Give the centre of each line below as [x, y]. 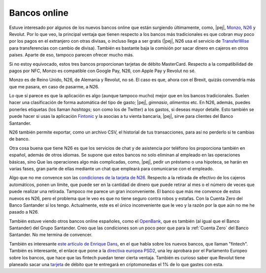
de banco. [19, 139]
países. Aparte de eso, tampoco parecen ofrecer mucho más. [71, 55]
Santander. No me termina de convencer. [51, 235]
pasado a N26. [24, 212]
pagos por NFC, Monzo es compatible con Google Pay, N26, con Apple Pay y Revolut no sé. [102, 71]
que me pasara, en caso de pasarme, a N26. [54, 86]
